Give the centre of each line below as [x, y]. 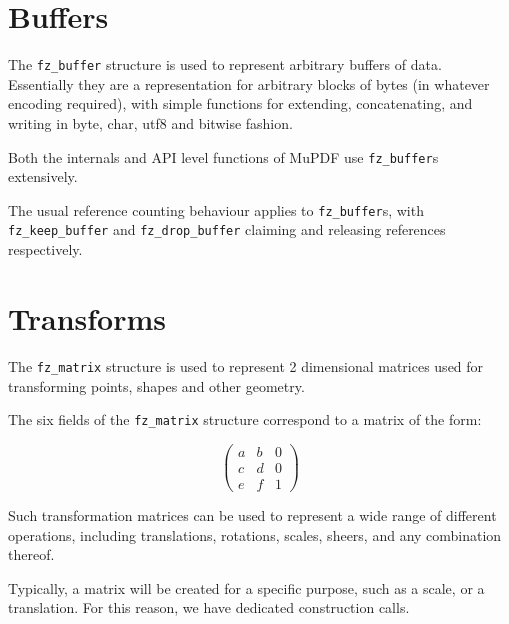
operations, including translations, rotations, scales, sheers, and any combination [255, 534]
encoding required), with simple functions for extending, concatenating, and [240, 103]
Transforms [87, 317]
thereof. [31, 554]
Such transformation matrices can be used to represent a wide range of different [252, 514]
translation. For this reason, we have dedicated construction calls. [209, 607]
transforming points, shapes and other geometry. [156, 385]
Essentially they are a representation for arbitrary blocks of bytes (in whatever [249, 83]
